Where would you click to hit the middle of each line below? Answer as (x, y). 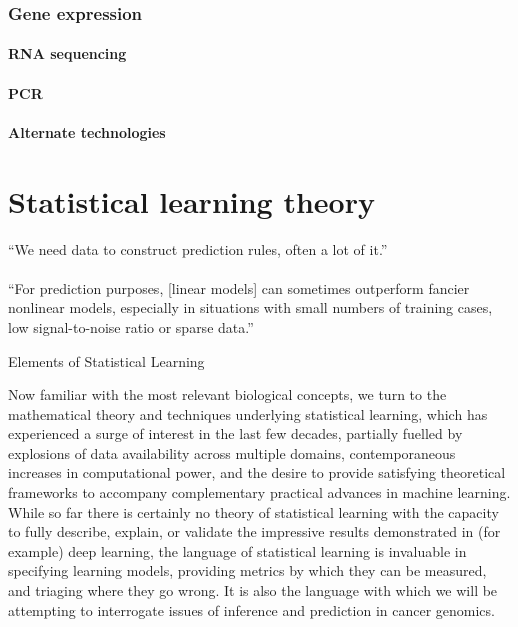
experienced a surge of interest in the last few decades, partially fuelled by (235, 433)
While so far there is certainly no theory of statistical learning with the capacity (253, 511)
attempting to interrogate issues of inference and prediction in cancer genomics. (251, 609)
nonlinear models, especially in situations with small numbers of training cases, (250, 307)
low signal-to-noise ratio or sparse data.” (131, 326)
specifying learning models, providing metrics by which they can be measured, (247, 570)
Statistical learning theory (191, 200)
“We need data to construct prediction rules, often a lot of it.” (198, 248)
